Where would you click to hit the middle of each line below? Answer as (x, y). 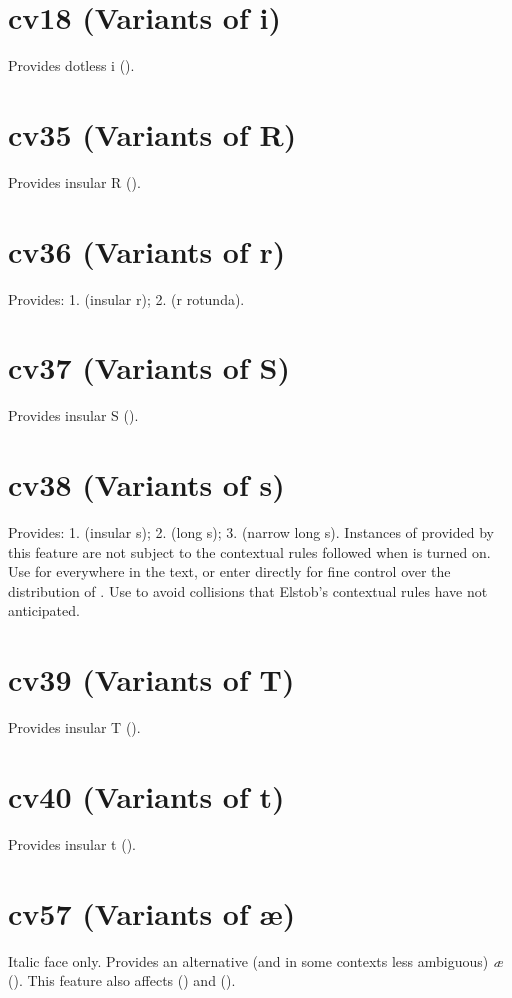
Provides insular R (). (74, 181)
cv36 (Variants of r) (147, 250)
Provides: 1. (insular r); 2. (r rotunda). (126, 298)
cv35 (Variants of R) (152, 133)
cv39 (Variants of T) (151, 679)
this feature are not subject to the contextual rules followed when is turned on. (249, 551)
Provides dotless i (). (71, 65)
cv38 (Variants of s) (146, 484)
